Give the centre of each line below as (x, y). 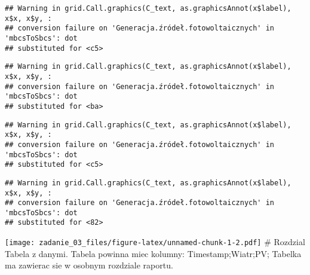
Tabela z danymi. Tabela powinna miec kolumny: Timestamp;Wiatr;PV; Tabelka (153, 253)
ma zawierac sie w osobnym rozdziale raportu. (89, 265)
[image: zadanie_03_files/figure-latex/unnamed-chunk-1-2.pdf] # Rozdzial (155, 242)
